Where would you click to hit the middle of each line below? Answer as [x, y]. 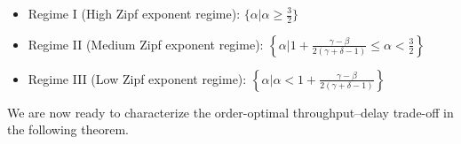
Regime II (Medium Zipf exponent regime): [146, 44]
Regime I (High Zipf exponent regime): [134, 13]
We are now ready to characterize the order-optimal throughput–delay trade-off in [230, 112]
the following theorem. [68, 129]
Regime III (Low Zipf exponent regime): [137, 78]
